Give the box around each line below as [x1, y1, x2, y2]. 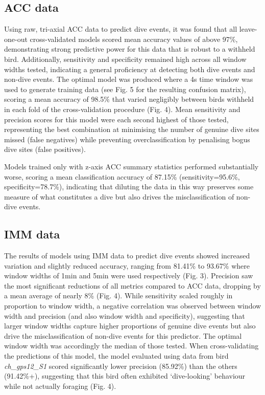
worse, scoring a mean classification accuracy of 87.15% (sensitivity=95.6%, [4, 171, 240, 182]
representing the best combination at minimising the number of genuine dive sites [4, 124, 259, 135]
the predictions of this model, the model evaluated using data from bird [4, 350, 229, 361]
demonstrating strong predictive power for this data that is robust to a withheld [4, 43, 255, 54]
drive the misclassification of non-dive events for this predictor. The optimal [4, 330, 242, 341]
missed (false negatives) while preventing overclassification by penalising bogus [4, 134, 250, 144]
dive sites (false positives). [4, 144, 86, 155]
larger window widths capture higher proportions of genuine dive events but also [4, 320, 256, 331]
